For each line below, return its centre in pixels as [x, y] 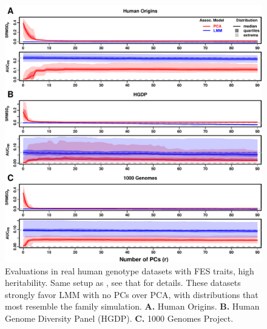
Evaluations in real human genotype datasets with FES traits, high [130, 270]
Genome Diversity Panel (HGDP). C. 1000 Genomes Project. [119, 318]
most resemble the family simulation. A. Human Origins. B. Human [132, 306]
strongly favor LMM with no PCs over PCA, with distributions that [132, 294]
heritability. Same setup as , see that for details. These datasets [123, 283]
